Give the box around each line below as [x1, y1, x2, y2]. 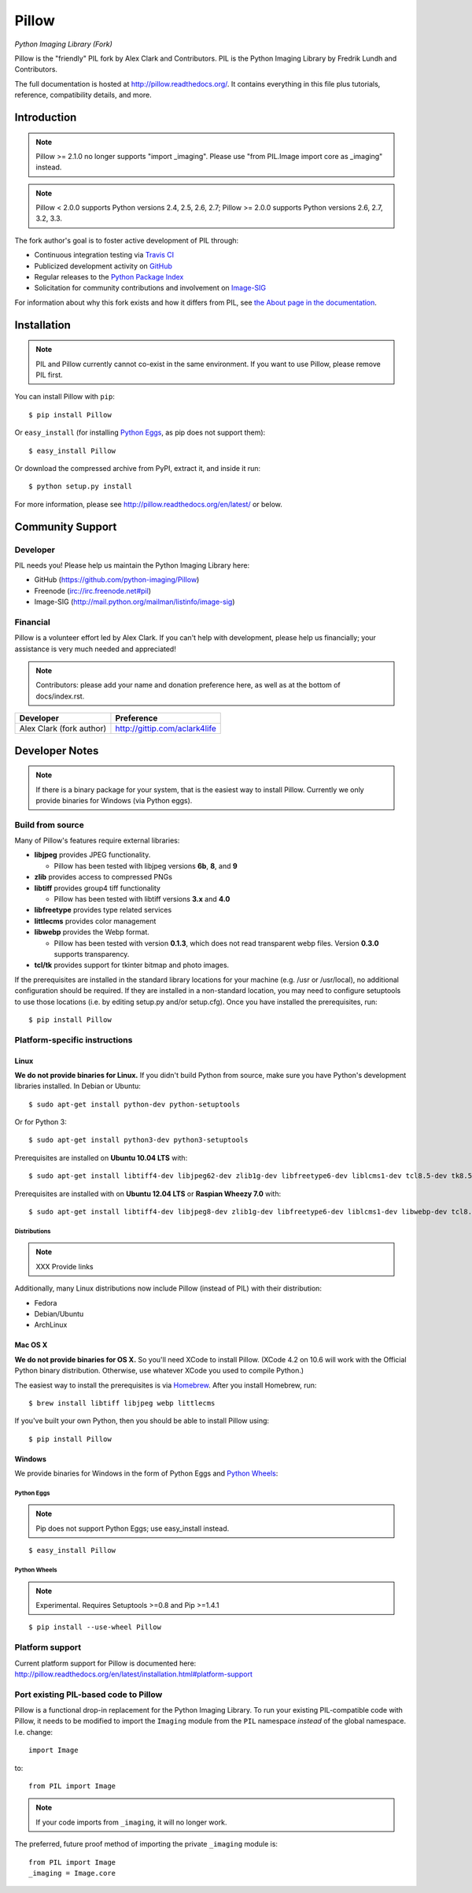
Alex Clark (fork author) [19, 723, 106, 734]
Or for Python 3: [14, 1117, 67, 1127]
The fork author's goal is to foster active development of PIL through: [14, 235, 239, 245]
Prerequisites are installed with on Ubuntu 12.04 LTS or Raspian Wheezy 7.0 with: [14, 1189, 282, 1198]
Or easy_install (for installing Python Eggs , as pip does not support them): [14, 428, 266, 437]
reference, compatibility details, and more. [14, 91, 153, 100]
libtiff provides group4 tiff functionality [34, 883, 161, 893]
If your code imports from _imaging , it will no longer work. [35, 1817, 227, 1827]
